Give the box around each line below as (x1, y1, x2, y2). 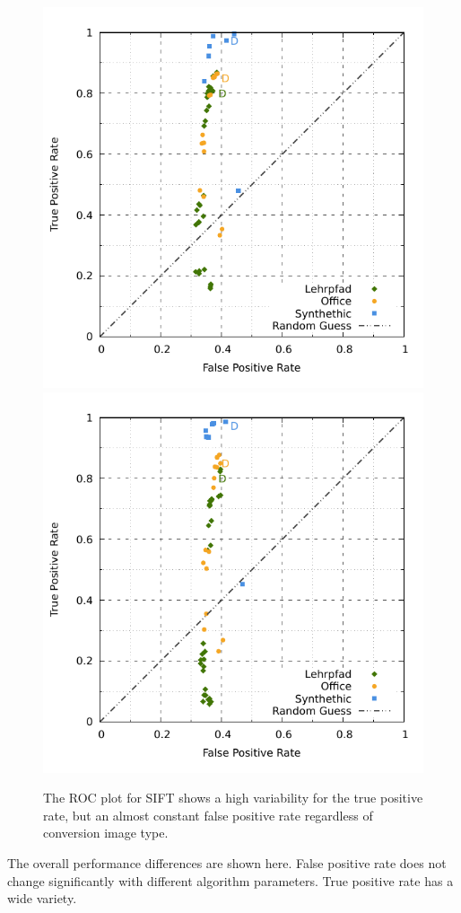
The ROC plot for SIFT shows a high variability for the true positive (43, 788, 423, 807)
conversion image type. (43, 823, 169, 842)
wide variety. (7, 889, 77, 908)
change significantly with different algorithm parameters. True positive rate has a (7, 871, 454, 890)
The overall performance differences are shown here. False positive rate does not (7, 853, 447, 872)
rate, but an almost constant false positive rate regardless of (43, 805, 373, 824)
